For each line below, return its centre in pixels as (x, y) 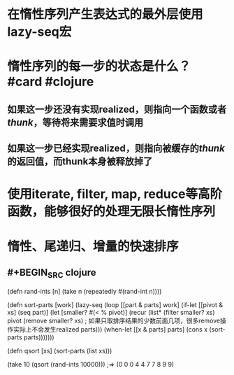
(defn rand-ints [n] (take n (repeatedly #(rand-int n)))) (85, 291)
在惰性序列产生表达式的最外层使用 (105, 14)
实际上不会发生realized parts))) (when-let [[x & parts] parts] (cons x (110, 329)
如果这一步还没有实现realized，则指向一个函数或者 (117, 109)
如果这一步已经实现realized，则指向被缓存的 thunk (116, 149)
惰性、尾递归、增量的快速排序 (93, 246)
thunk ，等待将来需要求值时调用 (75, 122)
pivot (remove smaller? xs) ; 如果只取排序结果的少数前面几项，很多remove (114, 320)
